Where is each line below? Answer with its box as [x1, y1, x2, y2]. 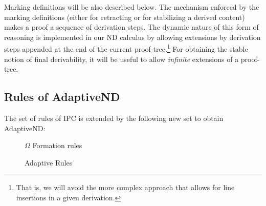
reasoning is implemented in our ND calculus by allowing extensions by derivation [4, 31, 261, 42]
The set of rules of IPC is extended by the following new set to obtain [4, 113, 224, 123]
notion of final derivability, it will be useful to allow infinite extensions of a [4, 53, 239, 64]
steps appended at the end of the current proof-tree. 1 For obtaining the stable [4, 42, 248, 54]
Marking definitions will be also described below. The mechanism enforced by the [4, 2, 259, 12]
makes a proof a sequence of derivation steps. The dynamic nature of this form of [4, 22, 259, 32]
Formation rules [32, 140, 82, 151]
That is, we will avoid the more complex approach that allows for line [16, 182, 235, 193]
